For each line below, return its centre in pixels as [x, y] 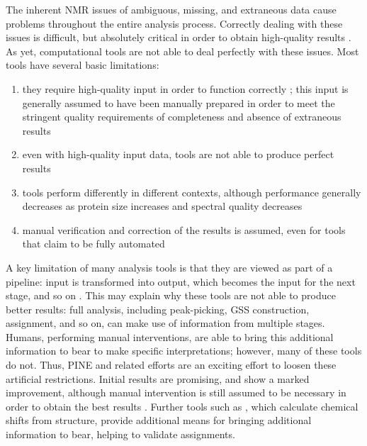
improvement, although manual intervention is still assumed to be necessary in [176, 392]
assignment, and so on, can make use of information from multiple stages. [165, 323]
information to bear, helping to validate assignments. [120, 434]
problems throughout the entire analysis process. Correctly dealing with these [174, 23]
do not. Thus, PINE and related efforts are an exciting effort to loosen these [171, 365]
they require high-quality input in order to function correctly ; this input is [185, 88]
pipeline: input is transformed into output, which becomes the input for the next [181, 281]
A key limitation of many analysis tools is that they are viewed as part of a [169, 267]
